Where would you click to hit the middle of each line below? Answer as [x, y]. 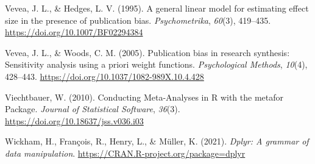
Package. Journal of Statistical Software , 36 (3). [93, 109]
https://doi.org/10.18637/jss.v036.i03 [74, 120]
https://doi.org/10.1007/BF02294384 [74, 32]
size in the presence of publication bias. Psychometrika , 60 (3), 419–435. [138, 20]
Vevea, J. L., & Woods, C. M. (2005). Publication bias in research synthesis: [147, 52]
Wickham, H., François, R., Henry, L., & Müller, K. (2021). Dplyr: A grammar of [157, 141]
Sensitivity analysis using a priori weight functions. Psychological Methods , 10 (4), [156, 64]
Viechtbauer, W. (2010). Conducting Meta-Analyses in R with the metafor [144, 97]
